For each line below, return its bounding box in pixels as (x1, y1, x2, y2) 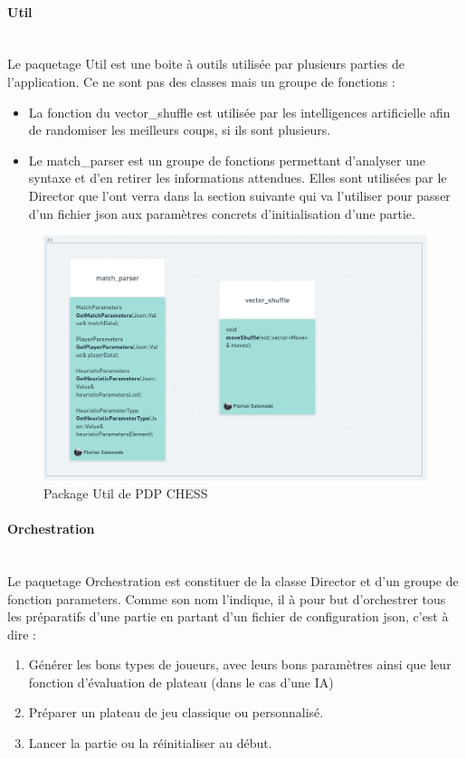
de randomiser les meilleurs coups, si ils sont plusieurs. (28, 120, 331, 139)
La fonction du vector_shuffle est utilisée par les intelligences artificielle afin (28, 102, 451, 121)
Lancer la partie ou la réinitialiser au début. (28, 734, 272, 753)
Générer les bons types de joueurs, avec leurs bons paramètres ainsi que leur (28, 655, 452, 674)
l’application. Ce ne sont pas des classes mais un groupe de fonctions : (7, 71, 395, 90)
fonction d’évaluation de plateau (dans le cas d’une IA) (28, 672, 334, 691)
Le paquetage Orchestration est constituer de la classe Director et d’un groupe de (7, 571, 459, 590)
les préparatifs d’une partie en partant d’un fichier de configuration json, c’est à (7, 607, 449, 626)
